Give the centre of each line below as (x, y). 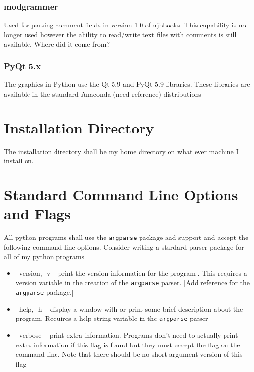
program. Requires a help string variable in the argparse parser (112, 318)
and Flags (37, 214)
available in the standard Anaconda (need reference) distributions (103, 93)
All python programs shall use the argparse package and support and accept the (126, 237)
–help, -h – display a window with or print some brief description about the (129, 308)
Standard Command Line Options (121, 194)
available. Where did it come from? (57, 44)
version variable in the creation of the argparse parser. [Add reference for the (132, 282)
